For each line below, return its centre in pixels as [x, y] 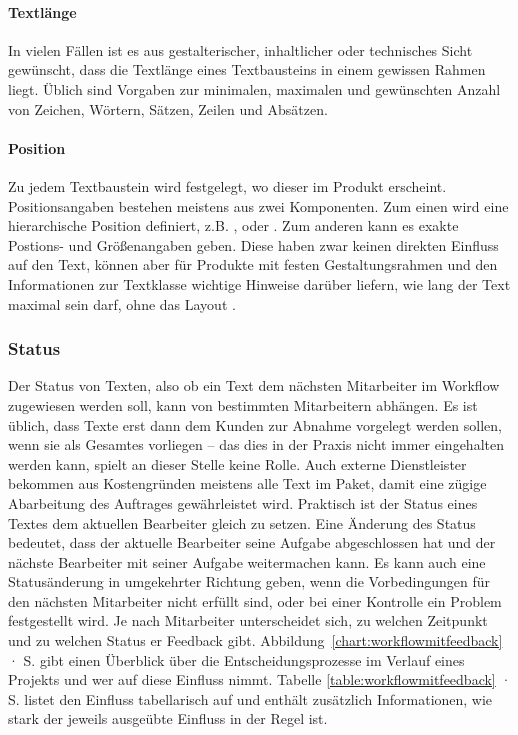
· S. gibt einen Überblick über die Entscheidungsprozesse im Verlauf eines [236, 659]
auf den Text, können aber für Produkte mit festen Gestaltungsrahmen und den [253, 264]
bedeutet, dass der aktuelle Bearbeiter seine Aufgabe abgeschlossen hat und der [252, 542]
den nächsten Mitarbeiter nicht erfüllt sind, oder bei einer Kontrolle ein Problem [255, 600]
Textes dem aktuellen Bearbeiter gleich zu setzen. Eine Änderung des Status [242, 522]
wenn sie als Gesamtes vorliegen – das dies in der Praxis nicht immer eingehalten [256, 444]
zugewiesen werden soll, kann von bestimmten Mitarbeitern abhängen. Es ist [243, 404]
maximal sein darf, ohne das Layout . [122, 303]
